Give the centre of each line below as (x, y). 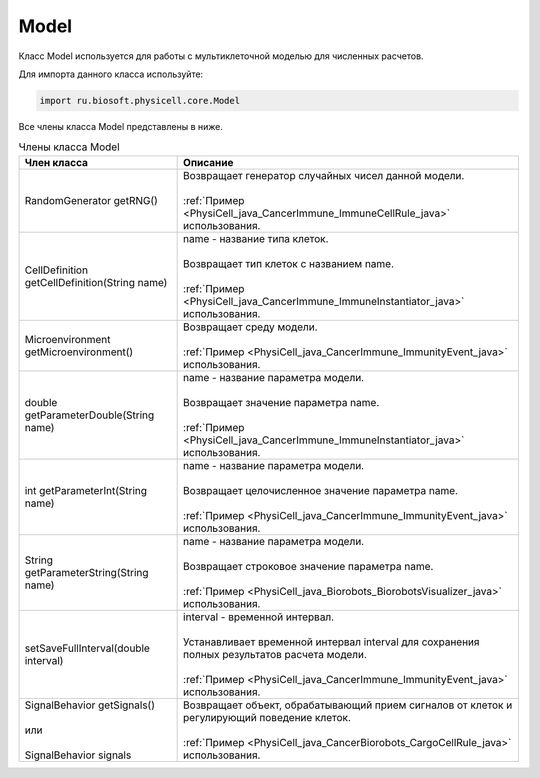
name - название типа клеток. (256, 238)
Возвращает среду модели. (251, 327)
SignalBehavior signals (78, 755)
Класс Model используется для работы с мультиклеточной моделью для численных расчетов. (221, 56)
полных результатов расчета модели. (275, 654)
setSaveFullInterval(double (87, 648)
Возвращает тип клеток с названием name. (289, 263)
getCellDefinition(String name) (96, 282)
